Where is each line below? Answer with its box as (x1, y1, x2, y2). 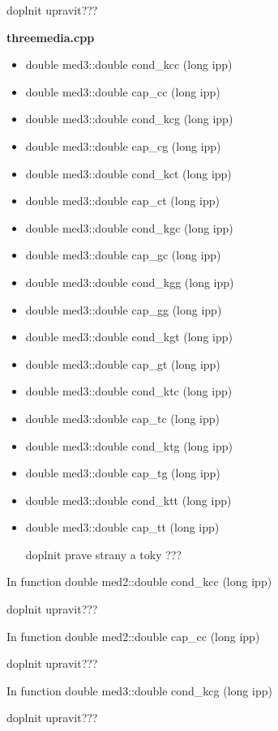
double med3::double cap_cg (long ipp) (25, 137, 221, 154)
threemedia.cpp (6, 28, 95, 45)
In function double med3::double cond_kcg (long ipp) (6, 682, 272, 699)
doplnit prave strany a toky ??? (25, 545, 182, 562)
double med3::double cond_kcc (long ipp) (25, 56, 233, 73)
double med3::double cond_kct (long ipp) (25, 165, 232, 182)
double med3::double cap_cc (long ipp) (25, 83, 220, 100)
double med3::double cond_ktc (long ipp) (25, 383, 233, 400)
